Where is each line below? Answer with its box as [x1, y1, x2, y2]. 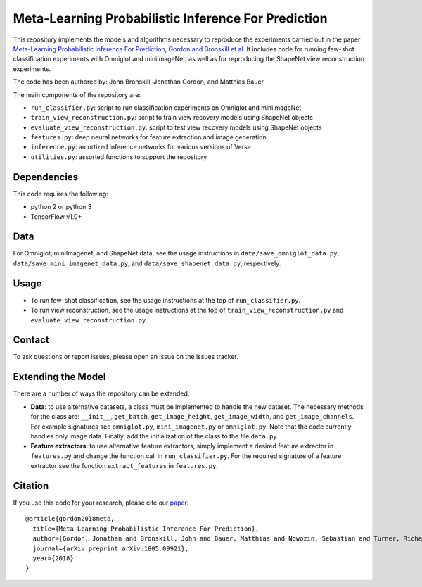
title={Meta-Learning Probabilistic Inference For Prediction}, [32, 524, 260, 533]
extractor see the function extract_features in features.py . [30, 462, 218, 470]
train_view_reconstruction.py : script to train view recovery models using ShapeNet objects [30, 113, 313, 122]
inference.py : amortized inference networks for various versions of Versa [30, 143, 251, 151]
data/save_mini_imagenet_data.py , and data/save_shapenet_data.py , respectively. [13, 259, 281, 267]
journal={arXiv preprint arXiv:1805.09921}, [32, 544, 189, 553]
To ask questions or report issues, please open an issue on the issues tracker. [13, 353, 238, 361]
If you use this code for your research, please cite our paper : [13, 498, 189, 507]
